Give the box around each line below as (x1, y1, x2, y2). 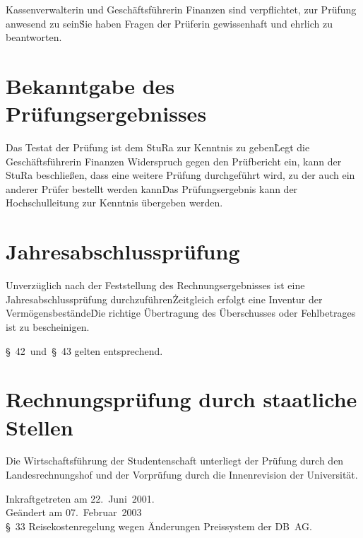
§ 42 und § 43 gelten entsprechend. (6, 343, 163, 358)
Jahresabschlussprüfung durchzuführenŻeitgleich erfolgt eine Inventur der (6, 291, 323, 306)
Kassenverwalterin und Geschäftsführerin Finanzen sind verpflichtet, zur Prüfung (6, 2, 357, 16)
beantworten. (6, 30, 62, 45)
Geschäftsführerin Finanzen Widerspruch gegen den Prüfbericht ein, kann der (6, 153, 342, 168)
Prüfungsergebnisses (6, 99, 207, 128)
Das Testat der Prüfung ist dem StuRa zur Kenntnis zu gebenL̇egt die (6, 140, 310, 155)
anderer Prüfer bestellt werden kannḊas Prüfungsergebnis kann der (6, 181, 298, 196)
